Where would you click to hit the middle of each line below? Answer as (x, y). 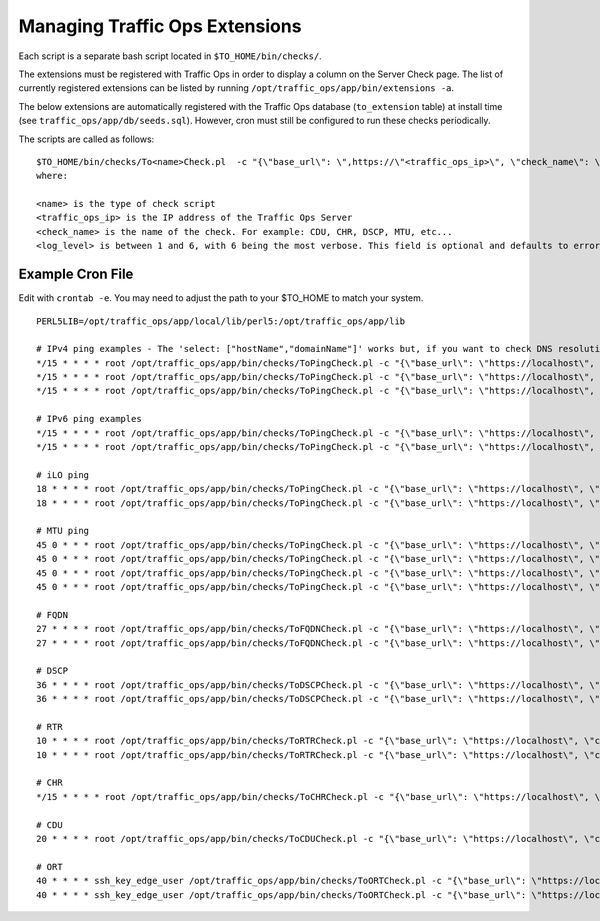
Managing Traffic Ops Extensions (160, 26)
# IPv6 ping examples (89, 419)
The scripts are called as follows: (86, 139)
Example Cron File (76, 274)
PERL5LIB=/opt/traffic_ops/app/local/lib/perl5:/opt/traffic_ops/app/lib (221, 321)
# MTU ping (63, 531)
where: (52, 176)
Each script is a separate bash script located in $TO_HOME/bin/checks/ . (170, 56)
